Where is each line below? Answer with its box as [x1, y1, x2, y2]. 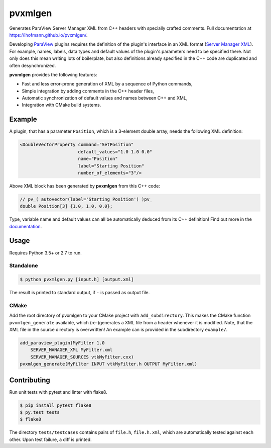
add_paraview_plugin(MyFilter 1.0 [20, 340, 105, 345]
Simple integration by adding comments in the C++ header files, [22, 88, 154, 94]
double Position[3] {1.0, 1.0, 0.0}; [20, 204, 113, 209]
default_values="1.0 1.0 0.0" [78, 149, 153, 154]
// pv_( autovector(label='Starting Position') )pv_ [20, 196, 153, 202]
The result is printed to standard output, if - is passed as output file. [9, 290, 150, 296]
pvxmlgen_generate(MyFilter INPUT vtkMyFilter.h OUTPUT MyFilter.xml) [20, 361, 198, 367]
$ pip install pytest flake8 [20, 402, 92, 408]
